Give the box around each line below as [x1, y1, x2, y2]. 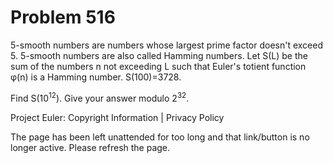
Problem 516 [10, 6, 116, 29]
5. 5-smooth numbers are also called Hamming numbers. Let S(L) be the [10, 49, 308, 61]
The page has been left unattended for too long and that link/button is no [10, 131, 310, 143]
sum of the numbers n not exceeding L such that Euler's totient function [10, 60, 307, 72]
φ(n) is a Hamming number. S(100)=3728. [10, 71, 182, 83]
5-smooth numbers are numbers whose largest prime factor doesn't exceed [10, 39, 324, 51]
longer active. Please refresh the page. [10, 141, 171, 153]
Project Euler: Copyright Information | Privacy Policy [10, 111, 225, 123]
